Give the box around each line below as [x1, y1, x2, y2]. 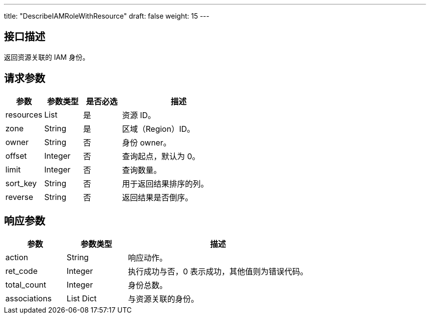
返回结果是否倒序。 [122, 192, 193, 202]
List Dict [66, 293, 97, 303]
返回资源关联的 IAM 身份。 [4, 52, 89, 61]
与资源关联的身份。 [128, 294, 199, 304]
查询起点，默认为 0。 [122, 151, 200, 161]
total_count [5, 279, 47, 290]
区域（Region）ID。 [122, 123, 195, 134]
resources [5, 109, 43, 120]
